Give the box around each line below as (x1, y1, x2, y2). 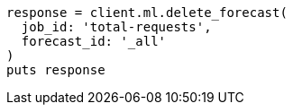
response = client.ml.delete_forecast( (6, 5, 288, 20)
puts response (6, 63, 105, 77)
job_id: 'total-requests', (21, 20, 212, 34)
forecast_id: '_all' (21, 34, 167, 48)
